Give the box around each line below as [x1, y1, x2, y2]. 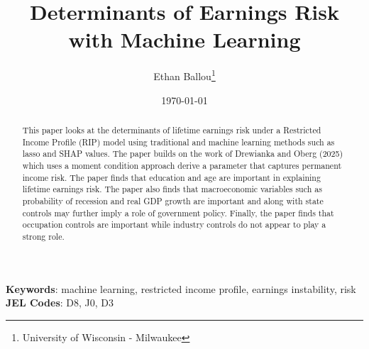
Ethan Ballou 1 [153, 67, 216, 83]
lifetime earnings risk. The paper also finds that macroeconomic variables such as [22, 183, 322, 195]
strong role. [22, 230, 65, 242]
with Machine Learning [68, 25, 301, 54]
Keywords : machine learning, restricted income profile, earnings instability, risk [6, 281, 356, 296]
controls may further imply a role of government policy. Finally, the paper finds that [22, 206, 334, 218]
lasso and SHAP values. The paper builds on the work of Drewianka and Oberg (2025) [22, 148, 343, 160]
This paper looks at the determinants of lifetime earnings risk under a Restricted [22, 123, 321, 135]
